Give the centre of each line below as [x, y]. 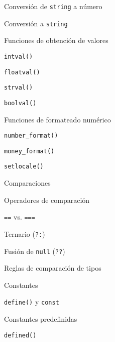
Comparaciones [27, 183]
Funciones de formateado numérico [57, 119]
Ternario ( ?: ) [25, 233]
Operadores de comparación [47, 200]
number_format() [31, 136]
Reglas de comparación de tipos [53, 268]
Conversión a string [36, 23]
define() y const [32, 302]
